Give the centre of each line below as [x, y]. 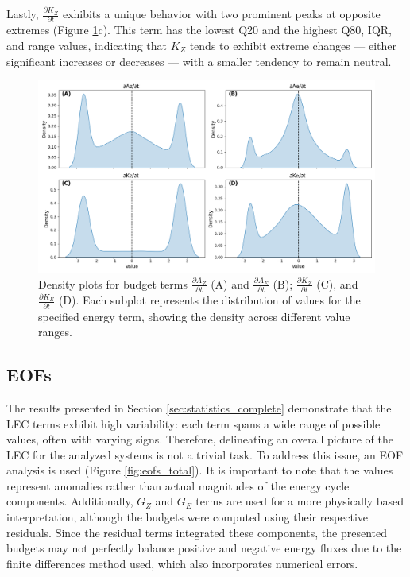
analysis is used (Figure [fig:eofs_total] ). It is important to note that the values [200, 470]
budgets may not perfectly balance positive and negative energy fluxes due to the [204, 548]
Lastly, [23, 14]
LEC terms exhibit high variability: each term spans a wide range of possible [193, 423]
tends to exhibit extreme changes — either [293, 45]
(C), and [337, 283]
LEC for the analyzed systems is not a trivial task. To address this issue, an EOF [205, 454]
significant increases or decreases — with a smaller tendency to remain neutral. [199, 61]
